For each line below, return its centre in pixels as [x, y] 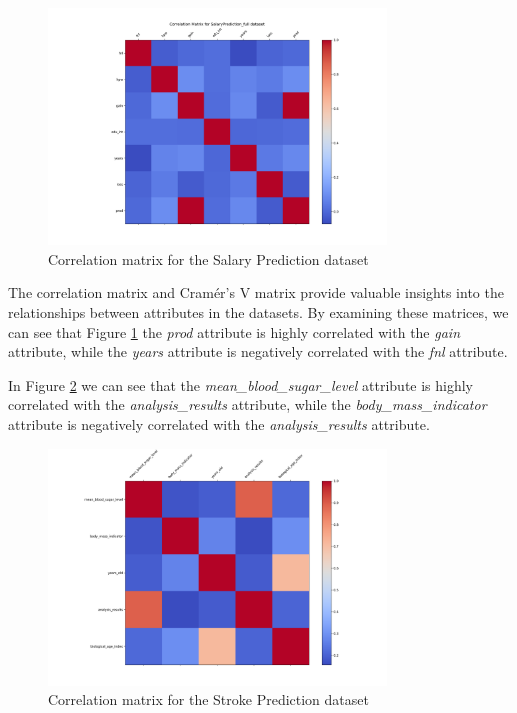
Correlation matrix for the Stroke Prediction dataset [208, 699]
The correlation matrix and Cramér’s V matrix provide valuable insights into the [256, 292]
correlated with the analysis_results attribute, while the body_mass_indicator [247, 404]
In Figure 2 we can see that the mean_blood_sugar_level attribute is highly [241, 384]
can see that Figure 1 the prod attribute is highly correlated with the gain [234, 331]
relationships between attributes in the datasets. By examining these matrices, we [258, 311]
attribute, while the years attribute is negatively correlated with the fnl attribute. [258, 351]
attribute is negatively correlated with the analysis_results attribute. [219, 423]
